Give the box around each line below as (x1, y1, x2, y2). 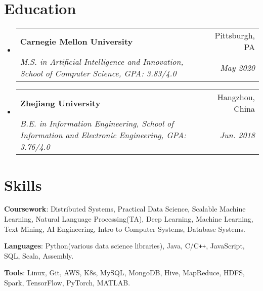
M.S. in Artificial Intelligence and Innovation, (20, 56, 184, 68)
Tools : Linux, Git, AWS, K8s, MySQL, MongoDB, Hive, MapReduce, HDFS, (4, 267, 245, 278)
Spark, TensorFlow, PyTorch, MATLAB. (4, 277, 130, 288)
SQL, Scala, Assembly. (4, 250, 74, 261)
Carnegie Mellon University (20, 35, 133, 47)
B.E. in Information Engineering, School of (20, 117, 174, 130)
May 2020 (220, 61, 255, 73)
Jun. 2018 (220, 129, 255, 141)
